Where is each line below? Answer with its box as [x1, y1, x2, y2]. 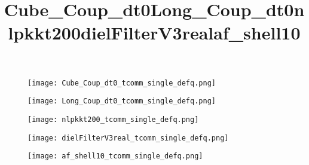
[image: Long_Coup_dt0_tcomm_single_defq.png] [27, 97, 216, 106]
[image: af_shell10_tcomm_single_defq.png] [27, 152, 203, 161]
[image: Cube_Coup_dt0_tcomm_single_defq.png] [27, 78, 216, 87]
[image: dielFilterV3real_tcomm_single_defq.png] [27, 133, 229, 142]
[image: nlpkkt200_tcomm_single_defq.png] [27, 115, 199, 124]
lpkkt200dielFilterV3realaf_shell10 [8, 20, 301, 45]
